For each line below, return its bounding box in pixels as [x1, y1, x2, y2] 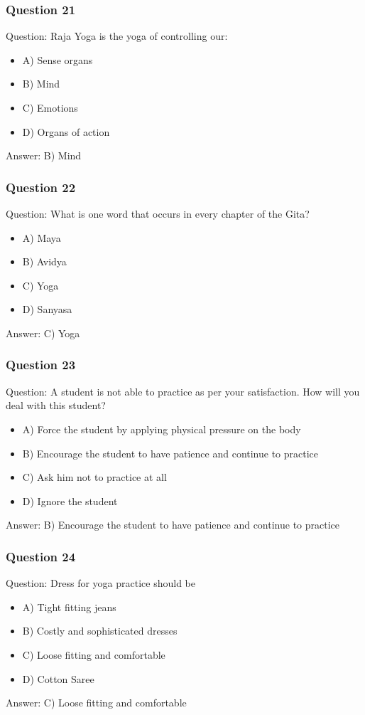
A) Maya [22, 230, 61, 245]
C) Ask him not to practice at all [22, 470, 167, 484]
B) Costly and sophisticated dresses [22, 623, 178, 638]
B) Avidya [22, 254, 67, 269]
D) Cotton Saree [22, 671, 94, 686]
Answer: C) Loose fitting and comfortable [6, 695, 187, 710]
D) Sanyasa [22, 302, 72, 317]
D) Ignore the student [22, 493, 118, 508]
